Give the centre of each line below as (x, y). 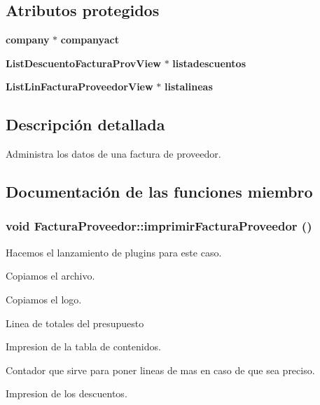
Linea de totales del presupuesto (75, 323)
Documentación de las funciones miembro (159, 192)
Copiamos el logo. (44, 299)
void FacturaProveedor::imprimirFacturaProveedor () (159, 226)
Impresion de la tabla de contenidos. (83, 346)
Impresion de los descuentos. (67, 393)
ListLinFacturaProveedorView (79, 87)
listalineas (188, 87)
